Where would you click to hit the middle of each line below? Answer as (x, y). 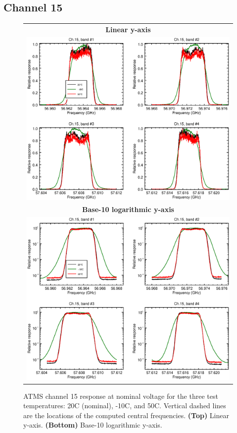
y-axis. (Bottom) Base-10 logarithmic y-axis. (93, 425)
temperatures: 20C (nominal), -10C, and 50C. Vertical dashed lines (125, 406)
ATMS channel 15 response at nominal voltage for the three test (121, 396)
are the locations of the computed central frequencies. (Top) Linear (126, 415)
